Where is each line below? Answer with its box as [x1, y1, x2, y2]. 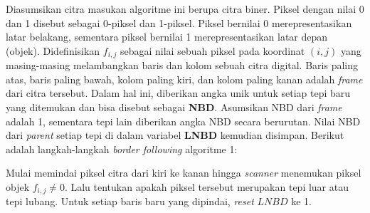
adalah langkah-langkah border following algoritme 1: [6, 141, 238, 156]
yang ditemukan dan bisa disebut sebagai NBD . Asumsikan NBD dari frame [6, 100, 342, 115]
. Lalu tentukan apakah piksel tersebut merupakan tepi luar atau [64, 179, 349, 194]
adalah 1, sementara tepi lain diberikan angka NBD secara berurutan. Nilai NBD [6, 113, 361, 128]
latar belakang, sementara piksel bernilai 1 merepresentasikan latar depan [6, 29, 328, 44]
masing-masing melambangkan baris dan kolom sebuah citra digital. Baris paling [6, 58, 358, 73]
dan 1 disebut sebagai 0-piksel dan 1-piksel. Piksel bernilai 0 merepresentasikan [6, 15, 352, 30]
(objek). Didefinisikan [6, 43, 100, 58]
